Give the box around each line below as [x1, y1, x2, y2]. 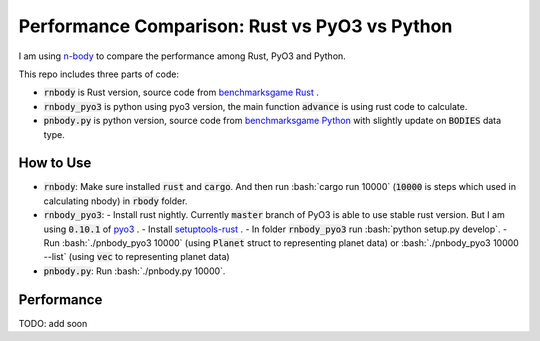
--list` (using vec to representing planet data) [43, 251, 230, 263]
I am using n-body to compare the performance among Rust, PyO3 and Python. [18, 50, 347, 62]
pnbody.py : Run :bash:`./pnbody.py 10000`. [43, 265, 226, 277]
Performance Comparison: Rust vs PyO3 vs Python [18, 15, 453, 37]
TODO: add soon [18, 317, 88, 329]
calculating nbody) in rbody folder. [43, 195, 188, 207]
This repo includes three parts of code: [18, 68, 180, 80]
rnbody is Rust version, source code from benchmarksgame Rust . [43, 86, 319, 99]
